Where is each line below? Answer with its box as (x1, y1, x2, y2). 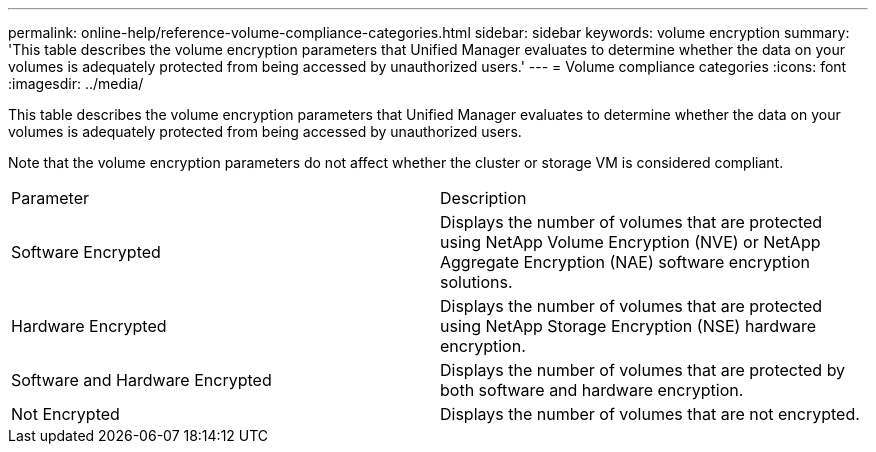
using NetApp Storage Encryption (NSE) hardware (440, 316, 817, 336)
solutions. (440, 272, 513, 292)
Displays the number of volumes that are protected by (440, 360, 846, 380)
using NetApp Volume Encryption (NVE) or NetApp (440, 232, 821, 252)
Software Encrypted (11, 242, 161, 262)
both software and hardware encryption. (440, 380, 744, 400)
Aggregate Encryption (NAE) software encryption (440, 252, 810, 272)
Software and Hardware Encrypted (11, 370, 272, 390)
